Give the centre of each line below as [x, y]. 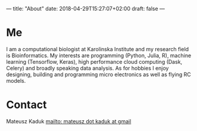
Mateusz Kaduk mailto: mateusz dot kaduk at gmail [69, 121]
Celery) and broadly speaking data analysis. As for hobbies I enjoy [87, 68]
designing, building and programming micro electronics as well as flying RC [99, 74]
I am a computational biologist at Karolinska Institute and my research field [98, 49]
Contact [26, 105]
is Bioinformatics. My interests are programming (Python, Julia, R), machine [99, 55]
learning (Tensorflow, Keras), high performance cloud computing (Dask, [94, 61]
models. [16, 80]
